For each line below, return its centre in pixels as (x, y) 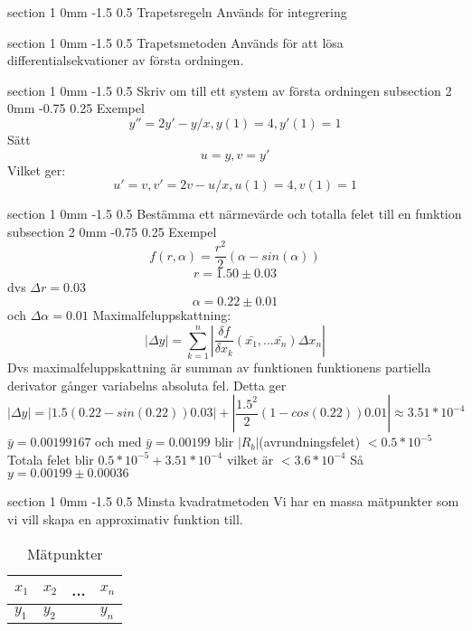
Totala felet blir (51, 459)
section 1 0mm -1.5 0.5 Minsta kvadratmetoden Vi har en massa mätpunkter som (233, 501)
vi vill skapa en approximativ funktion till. (125, 518)
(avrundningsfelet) (310, 442)
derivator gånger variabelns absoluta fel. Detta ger (147, 385)
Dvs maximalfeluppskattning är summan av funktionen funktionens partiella (219, 367)
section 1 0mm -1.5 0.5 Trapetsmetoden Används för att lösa (175, 42)
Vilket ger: (37, 170)
